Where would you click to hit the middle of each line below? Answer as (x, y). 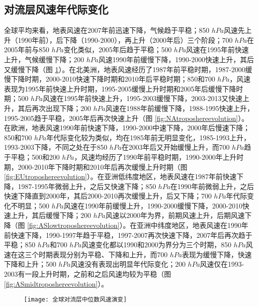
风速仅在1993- (222, 264)
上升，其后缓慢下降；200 (51, 215)
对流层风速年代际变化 (56, 9)
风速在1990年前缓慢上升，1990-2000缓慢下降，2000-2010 (153, 205)
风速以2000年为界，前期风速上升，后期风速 (175, 215)
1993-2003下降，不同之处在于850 (56, 147)
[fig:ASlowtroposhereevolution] (73, 225)
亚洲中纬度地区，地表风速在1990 (189, 225)
